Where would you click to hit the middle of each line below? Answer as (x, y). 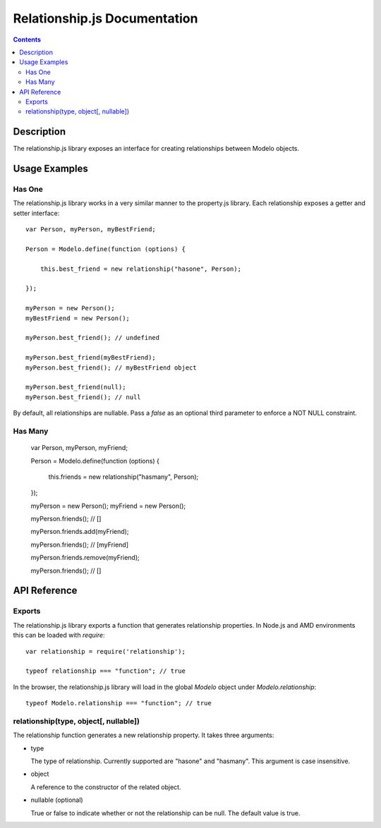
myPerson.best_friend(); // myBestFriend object (111, 367)
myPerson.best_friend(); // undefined (93, 338)
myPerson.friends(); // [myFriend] (80, 544)
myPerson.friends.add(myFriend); (80, 532)
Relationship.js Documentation (105, 18)
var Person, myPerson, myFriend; (79, 448)
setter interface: (36, 213)
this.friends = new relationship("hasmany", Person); (123, 477)
